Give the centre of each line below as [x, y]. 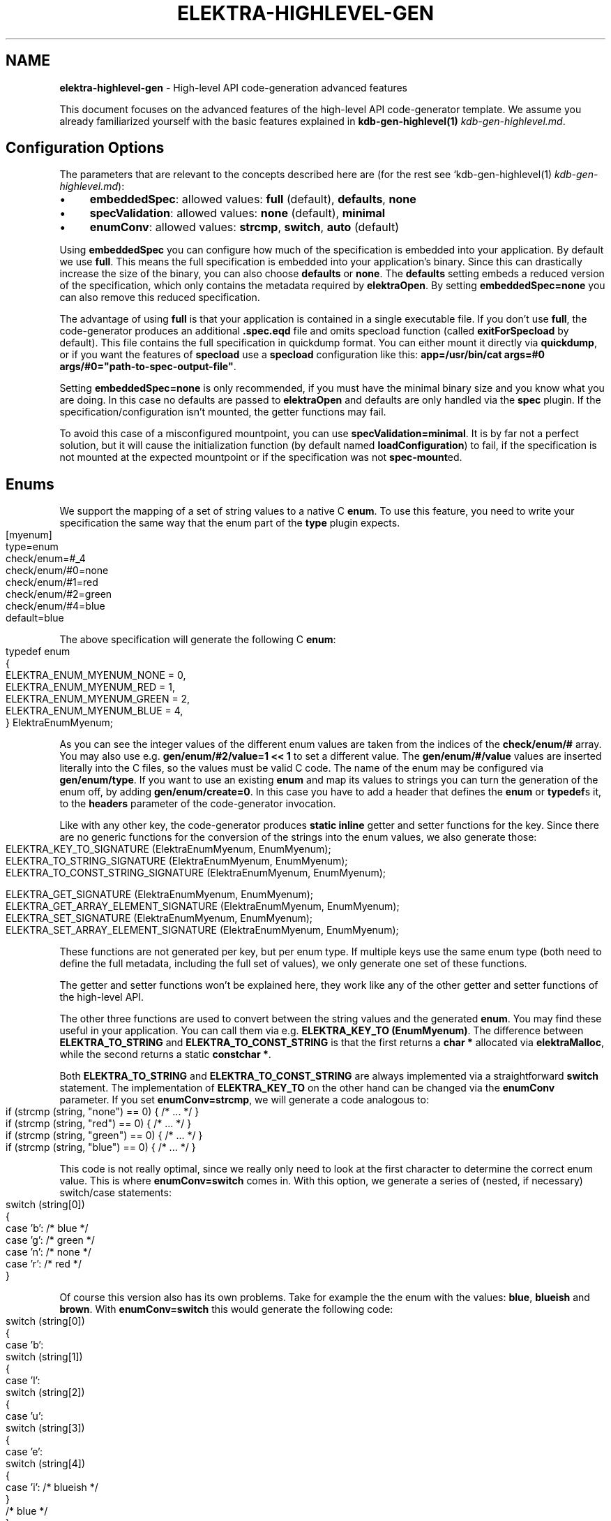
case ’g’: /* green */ [50, 1240]
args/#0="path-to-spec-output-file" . [148, 367]
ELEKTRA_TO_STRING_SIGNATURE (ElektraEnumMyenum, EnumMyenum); [177, 861]
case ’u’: [24, 1416]
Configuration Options [85, 148]
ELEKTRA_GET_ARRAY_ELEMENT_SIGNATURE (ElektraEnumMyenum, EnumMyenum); [203, 906]
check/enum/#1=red [52, 582]
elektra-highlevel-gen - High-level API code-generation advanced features [233, 87]
